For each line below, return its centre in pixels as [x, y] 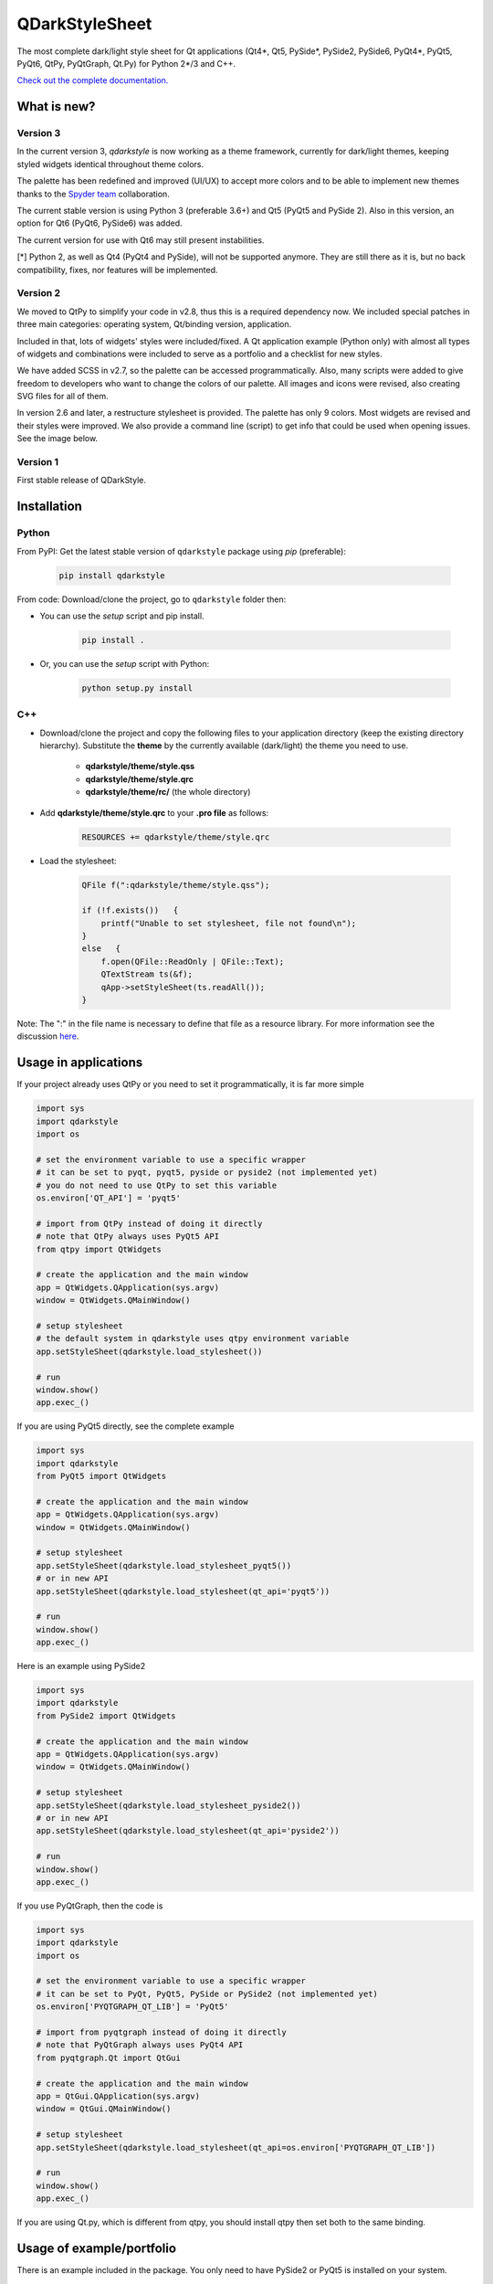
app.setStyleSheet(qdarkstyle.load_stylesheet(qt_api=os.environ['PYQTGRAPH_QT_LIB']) [236, 2147]
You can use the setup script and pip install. [122, 616]
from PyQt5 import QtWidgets [101, 1476]
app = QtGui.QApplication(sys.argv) [118, 2096]
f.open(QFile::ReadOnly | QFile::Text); [193, 961]
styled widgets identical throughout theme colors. [110, 164]
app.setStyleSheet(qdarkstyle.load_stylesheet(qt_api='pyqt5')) [183, 1591]
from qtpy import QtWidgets [99, 1249]
